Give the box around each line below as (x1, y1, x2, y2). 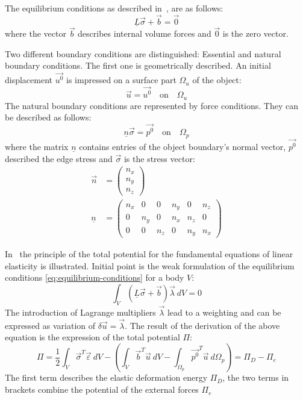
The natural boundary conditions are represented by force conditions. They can (5, 99, 299, 111)
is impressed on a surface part (66, 73, 176, 86)
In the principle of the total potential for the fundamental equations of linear (5, 248, 293, 260)
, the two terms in (222, 371, 289, 384)
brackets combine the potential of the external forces (5, 383, 199, 396)
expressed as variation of (5, 319, 96, 331)
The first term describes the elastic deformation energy (5, 371, 208, 384)
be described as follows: (5, 111, 92, 123)
